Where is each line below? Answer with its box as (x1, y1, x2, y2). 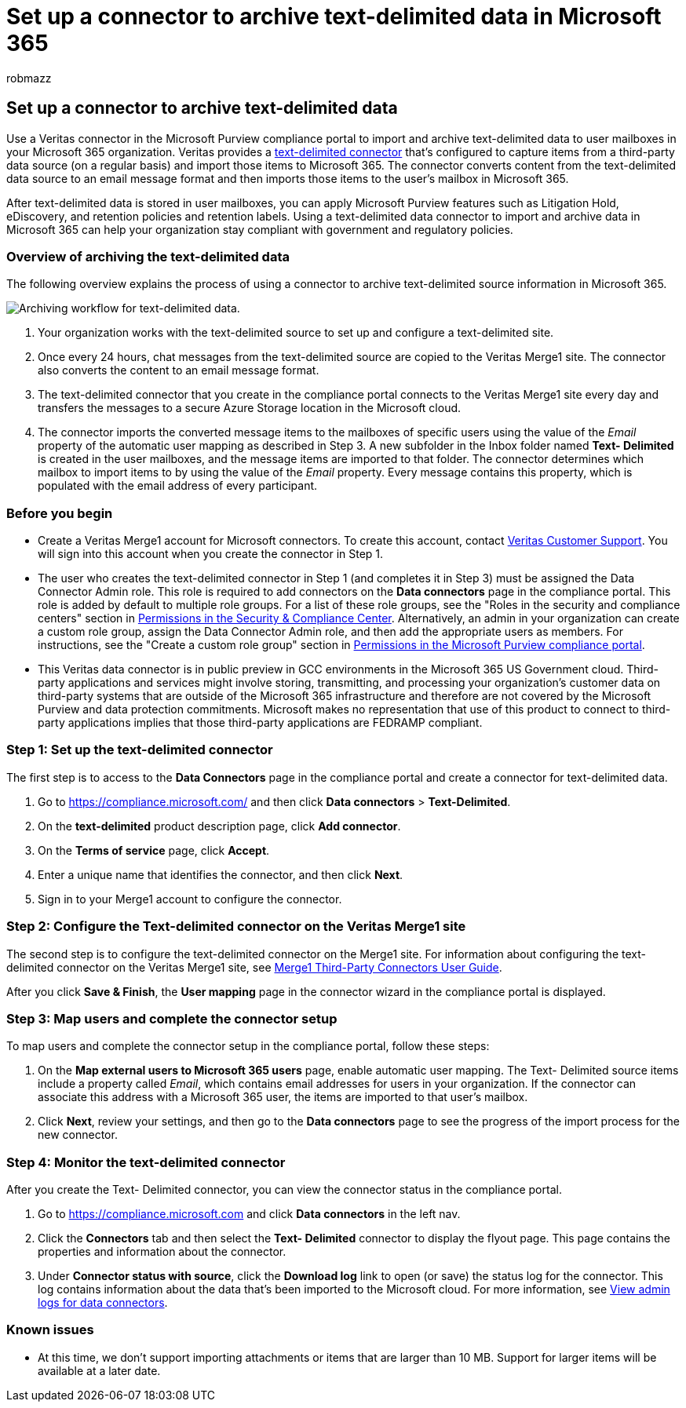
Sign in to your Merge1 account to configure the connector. (38, 892, 342, 906)
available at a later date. (38, 1363, 161, 1377)
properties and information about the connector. (38, 1245, 286, 1259)
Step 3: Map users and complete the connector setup (6, 1010, 338, 1027)
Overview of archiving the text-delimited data (6, 248, 290, 264)
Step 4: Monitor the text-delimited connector (6, 1154, 286, 1170)
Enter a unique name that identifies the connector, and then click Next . (38, 867, 403, 881)
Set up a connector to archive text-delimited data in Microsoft (6, 3, 662, 30)
